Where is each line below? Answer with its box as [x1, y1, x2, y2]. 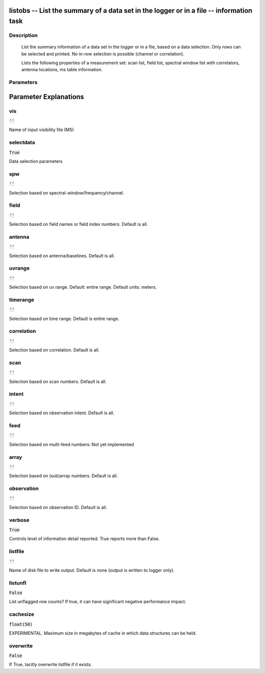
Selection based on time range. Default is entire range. [9, 316, 120, 322]
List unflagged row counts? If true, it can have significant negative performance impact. [9, 599, 186, 605]
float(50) [9, 621, 33, 627]
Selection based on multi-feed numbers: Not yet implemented [9, 441, 134, 447]
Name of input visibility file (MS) [9, 127, 74, 133]
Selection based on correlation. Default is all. [9, 347, 100, 353]
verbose [9, 516, 29, 523]
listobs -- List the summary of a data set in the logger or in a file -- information [9, 6, 253, 15]
